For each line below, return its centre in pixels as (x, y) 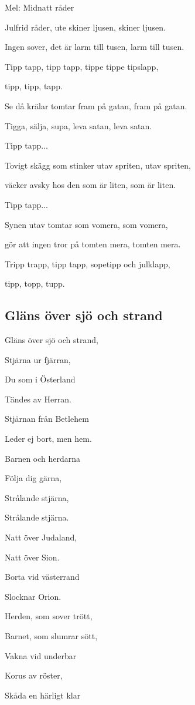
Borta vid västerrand (42, 577)
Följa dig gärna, (33, 478)
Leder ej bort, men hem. (48, 439)
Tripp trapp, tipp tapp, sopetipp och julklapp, (88, 263)
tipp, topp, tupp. (35, 283)
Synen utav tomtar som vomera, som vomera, (86, 224)
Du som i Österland (40, 379)
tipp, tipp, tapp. (34, 86)
